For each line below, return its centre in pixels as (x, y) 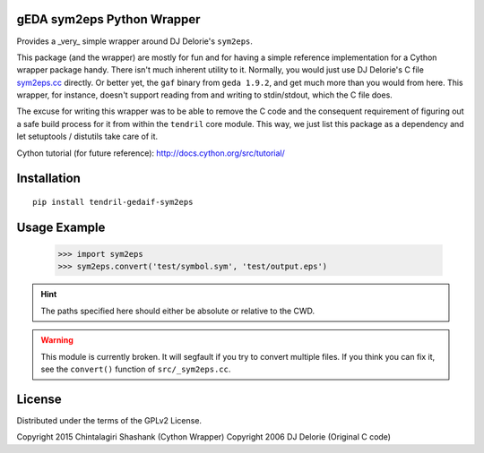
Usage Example (61, 227)
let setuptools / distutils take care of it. (87, 137)
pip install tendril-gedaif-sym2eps (113, 202)
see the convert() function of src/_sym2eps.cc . (136, 369)
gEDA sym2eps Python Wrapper (108, 19)
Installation (48, 179)
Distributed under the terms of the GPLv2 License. (109, 420)
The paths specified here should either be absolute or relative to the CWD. (178, 311)
